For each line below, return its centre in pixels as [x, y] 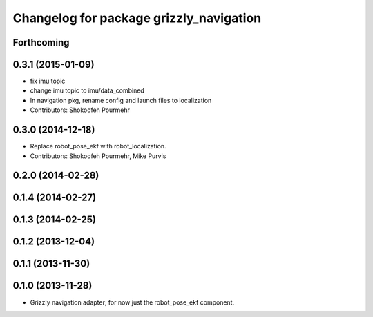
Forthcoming [41, 42]
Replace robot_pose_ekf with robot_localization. [98, 146]
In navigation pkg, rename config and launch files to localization [121, 100]
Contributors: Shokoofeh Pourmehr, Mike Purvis [98, 156]
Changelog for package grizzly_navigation [137, 18]
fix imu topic [48, 81]
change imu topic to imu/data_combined [87, 90]
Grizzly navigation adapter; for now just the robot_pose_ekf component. [132, 302]
